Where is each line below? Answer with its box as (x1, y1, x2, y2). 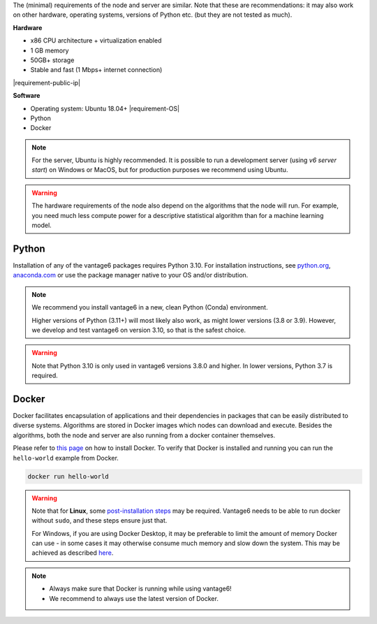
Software (13, 92, 40, 100)
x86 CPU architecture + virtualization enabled (30, 36, 162, 45)
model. (31, 221, 52, 230)
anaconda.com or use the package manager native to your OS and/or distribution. (13, 271, 249, 280)
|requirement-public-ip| (13, 78, 80, 87)
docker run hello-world (27, 472, 110, 480)
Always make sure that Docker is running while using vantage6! (49, 584, 232, 593)
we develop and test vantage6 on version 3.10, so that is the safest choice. (31, 326, 246, 334)
